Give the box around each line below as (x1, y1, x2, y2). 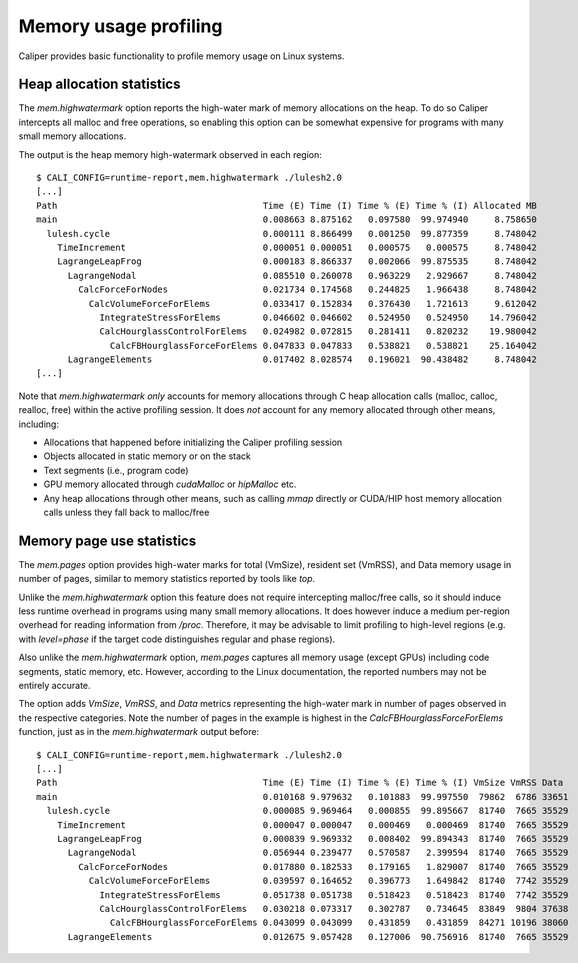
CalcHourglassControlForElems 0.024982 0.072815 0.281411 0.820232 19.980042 (99, 326, 537, 337)
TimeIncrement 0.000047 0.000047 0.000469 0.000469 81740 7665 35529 (56, 819, 569, 830)
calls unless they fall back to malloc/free (43, 506, 210, 518)
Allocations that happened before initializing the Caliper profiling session (43, 436, 343, 449)
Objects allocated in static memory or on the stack (43, 450, 252, 462)
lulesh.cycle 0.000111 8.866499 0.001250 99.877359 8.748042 (46, 228, 537, 239)
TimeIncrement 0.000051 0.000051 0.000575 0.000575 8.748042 (56, 241, 537, 253)
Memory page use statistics (18, 532, 197, 549)
